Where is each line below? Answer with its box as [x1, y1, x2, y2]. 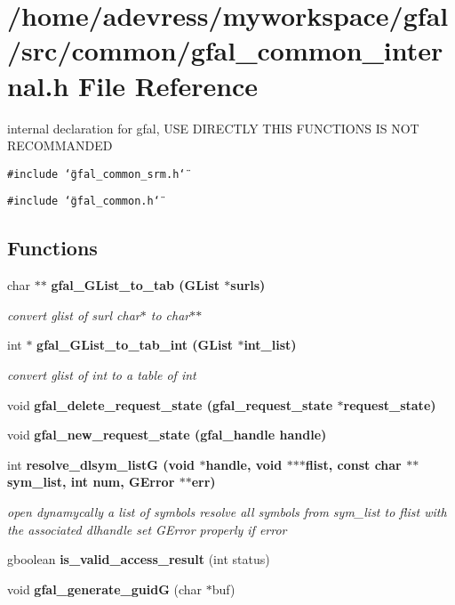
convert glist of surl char [7, 305, 140, 324]
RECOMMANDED [7, 136, 113, 155]
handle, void [205, 455, 283, 473]
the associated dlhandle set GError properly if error [7, 520, 287, 538]
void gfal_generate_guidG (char [7, 579, 203, 598]
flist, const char [305, 455, 402, 473]
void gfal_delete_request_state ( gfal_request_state [7, 395, 333, 414]
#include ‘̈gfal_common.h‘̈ [7, 195, 160, 208]
